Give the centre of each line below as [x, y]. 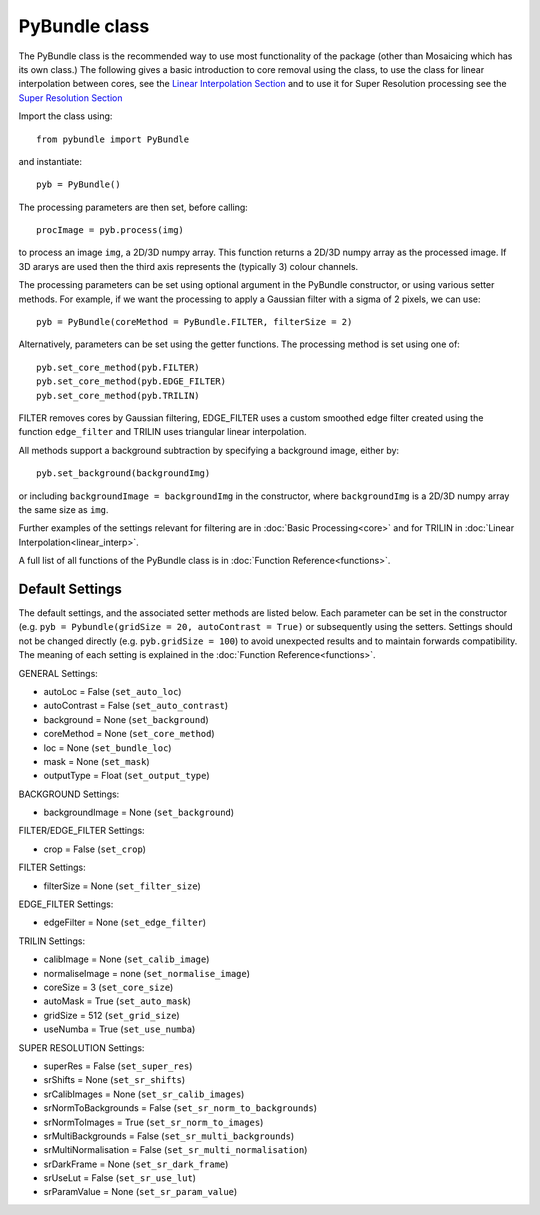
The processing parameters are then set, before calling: [133, 207]
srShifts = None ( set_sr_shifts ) [114, 1080]
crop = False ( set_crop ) [95, 849]
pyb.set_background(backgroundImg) [123, 473]
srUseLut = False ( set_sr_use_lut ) [120, 1178]
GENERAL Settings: [58, 673]
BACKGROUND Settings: [69, 794]
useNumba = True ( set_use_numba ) [119, 1029]
